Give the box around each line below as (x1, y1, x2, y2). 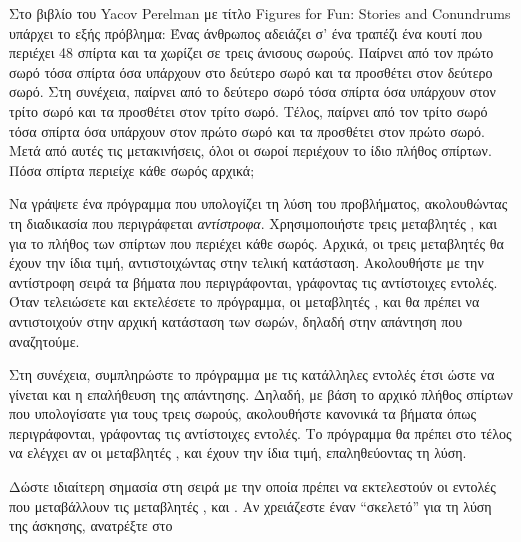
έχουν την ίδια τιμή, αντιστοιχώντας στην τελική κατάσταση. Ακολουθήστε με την (9, 252, 484, 273)
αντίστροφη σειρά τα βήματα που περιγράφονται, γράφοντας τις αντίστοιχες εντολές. (9, 271, 498, 292)
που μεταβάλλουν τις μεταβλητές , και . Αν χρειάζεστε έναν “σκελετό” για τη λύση (9, 495, 492, 516)
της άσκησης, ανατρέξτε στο (9, 515, 173, 536)
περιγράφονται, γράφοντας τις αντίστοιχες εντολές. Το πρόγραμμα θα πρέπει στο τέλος (9, 422, 512, 443)
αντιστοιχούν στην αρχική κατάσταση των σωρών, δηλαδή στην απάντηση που (9, 310, 463, 331)
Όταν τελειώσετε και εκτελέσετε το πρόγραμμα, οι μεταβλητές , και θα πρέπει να (9, 291, 480, 312)
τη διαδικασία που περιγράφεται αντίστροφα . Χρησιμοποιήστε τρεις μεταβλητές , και (9, 212, 497, 233)
